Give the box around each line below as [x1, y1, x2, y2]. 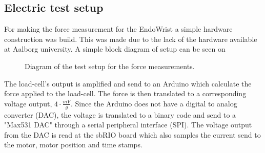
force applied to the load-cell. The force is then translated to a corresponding [4, 88, 247, 99]
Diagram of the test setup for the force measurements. [25, 60, 195, 71]
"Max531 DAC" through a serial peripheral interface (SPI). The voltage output [4, 119, 252, 130]
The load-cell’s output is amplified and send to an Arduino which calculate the [4, 78, 252, 89]
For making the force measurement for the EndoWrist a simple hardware [4, 24, 233, 34]
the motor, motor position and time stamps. [4, 139, 142, 150]
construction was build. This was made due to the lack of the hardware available [4, 33, 257, 44]
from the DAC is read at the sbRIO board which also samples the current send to [4, 129, 261, 140]
